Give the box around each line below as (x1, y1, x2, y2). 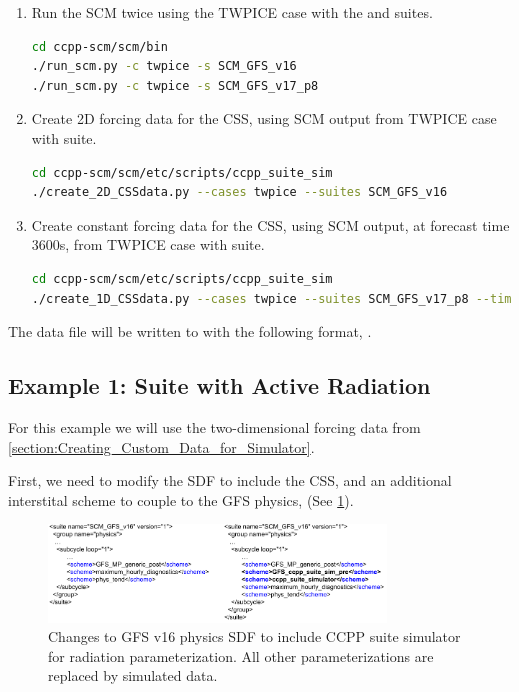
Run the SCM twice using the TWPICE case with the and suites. (31, 2, 433, 22)
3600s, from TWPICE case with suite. (31, 234, 265, 255)
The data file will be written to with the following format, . (8, 321, 372, 342)
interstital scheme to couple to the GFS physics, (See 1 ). (8, 489, 354, 510)
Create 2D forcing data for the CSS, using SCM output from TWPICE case (31, 108, 497, 129)
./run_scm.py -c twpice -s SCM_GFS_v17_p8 (31, 78, 319, 93)
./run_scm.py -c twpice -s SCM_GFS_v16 (31, 59, 297, 74)
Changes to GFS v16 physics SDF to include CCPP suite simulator (48, 626, 461, 647)
